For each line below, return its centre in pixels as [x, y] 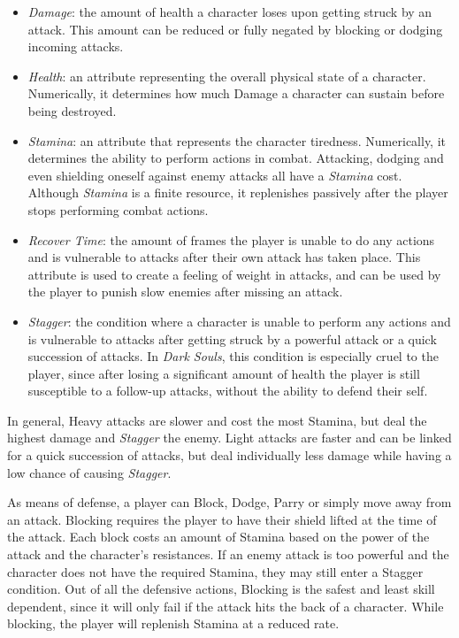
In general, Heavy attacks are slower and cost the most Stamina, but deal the [217, 420]
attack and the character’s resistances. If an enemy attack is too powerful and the [228, 554]
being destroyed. [72, 110]
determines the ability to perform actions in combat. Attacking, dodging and [236, 158]
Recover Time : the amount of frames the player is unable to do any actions [231, 239]
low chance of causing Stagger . [89, 472]
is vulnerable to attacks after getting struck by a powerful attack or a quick [232, 338]
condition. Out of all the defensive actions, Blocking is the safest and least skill [221, 589]
